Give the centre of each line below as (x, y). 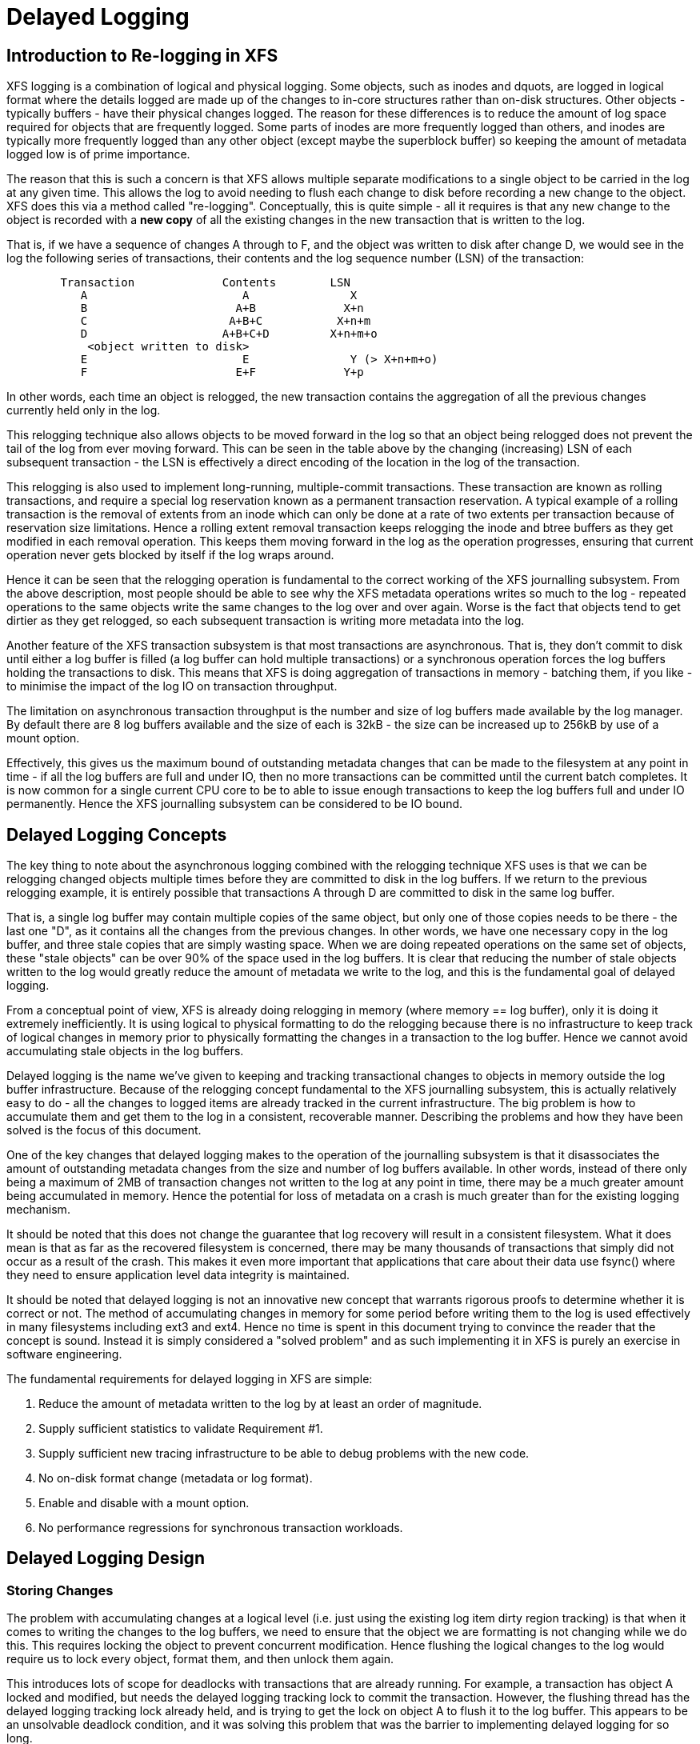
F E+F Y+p (222, 372)
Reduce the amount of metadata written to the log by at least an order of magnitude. (260, 1404)
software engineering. (64, 1354)
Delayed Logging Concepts (117, 834)
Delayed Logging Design (106, 1558)
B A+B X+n (222, 308)
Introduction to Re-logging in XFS (142, 55)
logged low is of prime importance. (98, 154)
